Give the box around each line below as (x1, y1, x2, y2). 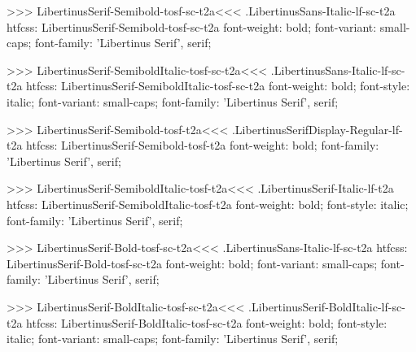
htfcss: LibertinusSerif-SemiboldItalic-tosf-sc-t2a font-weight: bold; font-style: (26, 77, 410, 94)
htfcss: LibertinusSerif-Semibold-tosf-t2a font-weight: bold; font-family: (26, 137, 379, 154)
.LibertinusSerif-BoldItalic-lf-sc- (248, 298, 405, 315)
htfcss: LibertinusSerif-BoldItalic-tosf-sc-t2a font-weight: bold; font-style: (26, 314, 388, 331)
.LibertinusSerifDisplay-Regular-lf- (231, 120, 403, 137)
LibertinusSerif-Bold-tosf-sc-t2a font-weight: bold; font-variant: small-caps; (7, 254, 378, 272)
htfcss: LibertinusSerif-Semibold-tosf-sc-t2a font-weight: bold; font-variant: (7, 18, 377, 35)
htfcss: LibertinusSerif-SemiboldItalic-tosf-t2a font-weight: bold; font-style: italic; (7, 195, 409, 212)
